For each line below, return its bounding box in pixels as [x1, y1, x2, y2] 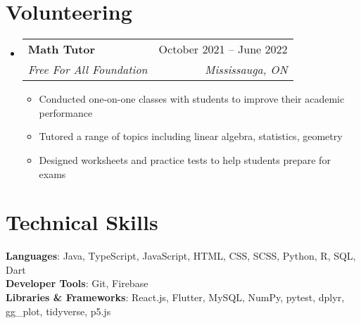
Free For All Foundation [27, 61, 148, 78]
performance [39, 105, 93, 120]
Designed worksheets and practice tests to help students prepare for [39, 152, 331, 167]
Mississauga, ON [205, 61, 288, 78]
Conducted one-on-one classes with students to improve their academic [39, 91, 345, 106]
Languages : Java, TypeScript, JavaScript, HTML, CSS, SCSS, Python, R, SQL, [6, 248, 356, 263]
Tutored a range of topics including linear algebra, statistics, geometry [39, 129, 343, 144]
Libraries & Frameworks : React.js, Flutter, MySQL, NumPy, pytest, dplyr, [6, 290, 345, 304]
